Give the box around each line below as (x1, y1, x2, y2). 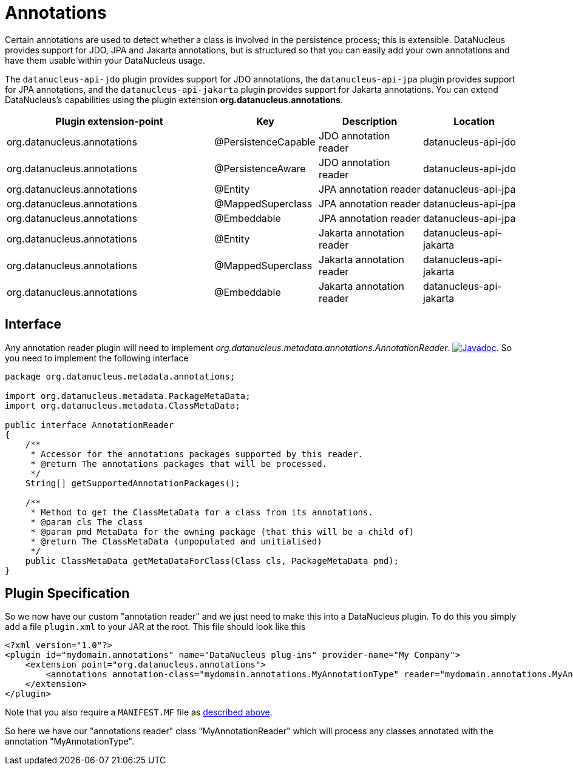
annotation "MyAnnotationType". (5, 736, 134, 747)
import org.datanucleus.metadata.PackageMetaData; (5, 390, 251, 401)
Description (342, 115, 398, 127)
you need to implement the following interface (5, 352, 189, 363)
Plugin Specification (5, 586, 130, 601)
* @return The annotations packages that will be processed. (30, 458, 328, 469)
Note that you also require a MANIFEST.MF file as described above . (5, 707, 273, 718)
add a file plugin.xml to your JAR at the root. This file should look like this (5, 621, 306, 632)
